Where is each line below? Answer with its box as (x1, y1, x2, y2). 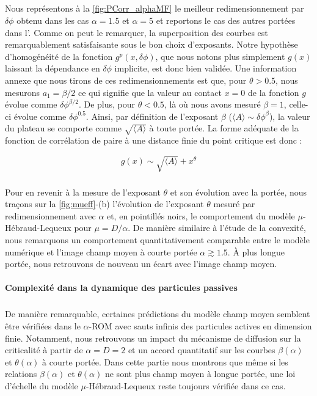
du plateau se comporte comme (5, 122, 122, 134)
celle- (289, 98, 308, 111)
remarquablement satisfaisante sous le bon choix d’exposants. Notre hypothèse (5, 38, 298, 51)
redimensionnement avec (5, 209, 96, 222)
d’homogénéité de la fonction (5, 50, 113, 62)
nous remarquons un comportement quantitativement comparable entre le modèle (5, 233, 310, 246)
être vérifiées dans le (5, 319, 81, 332)
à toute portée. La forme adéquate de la (149, 122, 299, 134)
